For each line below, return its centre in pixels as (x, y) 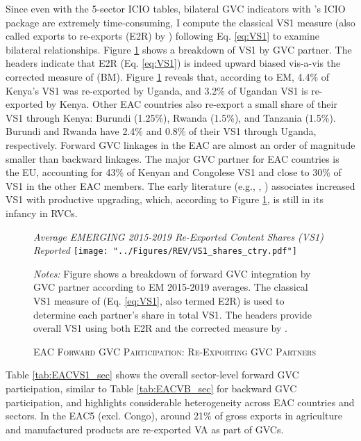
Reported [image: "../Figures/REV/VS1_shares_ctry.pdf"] (165, 250)
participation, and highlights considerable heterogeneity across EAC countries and (180, 402)
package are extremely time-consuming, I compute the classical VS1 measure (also (180, 22)
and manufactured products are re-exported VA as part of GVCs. (145, 429)
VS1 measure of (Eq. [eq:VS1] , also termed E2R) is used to (159, 300)
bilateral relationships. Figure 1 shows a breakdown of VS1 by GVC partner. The (179, 49)
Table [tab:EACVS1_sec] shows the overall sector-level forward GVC (152, 375)
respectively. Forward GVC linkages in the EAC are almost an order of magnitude (180, 144)
